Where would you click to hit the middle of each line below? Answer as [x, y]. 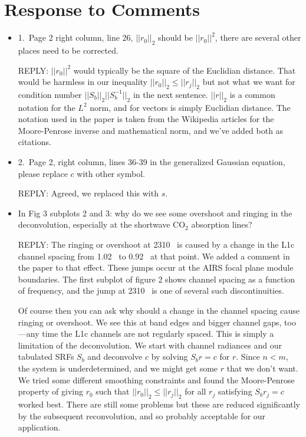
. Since [248, 356]
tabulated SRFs [46, 356]
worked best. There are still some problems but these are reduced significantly [159, 404]
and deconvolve [115, 356]
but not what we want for [249, 82]
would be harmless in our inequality [83, 82]
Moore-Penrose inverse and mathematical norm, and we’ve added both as [151, 130]
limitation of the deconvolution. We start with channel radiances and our [150, 345]
